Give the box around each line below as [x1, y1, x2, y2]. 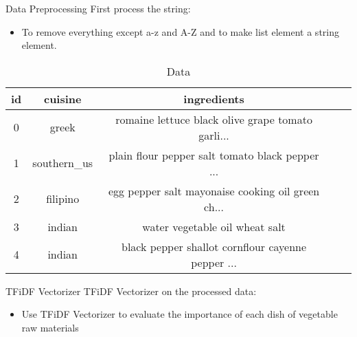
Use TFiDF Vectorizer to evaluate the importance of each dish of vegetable [21, 307, 338, 321]
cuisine [43, 90, 82, 107]
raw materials [21, 320, 79, 334]
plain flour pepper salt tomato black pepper [108, 146, 319, 163]
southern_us [32, 155, 93, 171]
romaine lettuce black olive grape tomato [115, 111, 312, 127]
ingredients [183, 90, 244, 107]
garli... [198, 127, 229, 143]
